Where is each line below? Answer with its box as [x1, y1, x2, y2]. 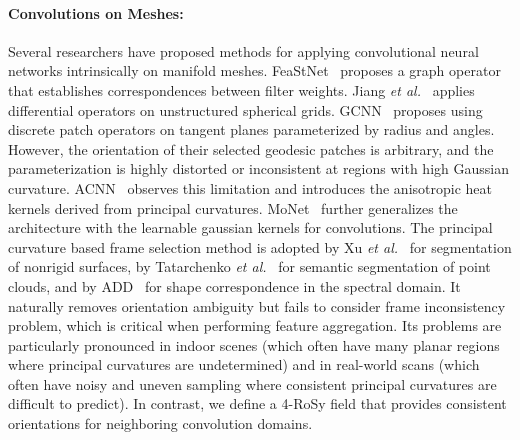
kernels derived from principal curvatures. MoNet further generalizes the [8, 197, 458, 218]
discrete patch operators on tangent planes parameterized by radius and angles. [8, 119, 495, 140]
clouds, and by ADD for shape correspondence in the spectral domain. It [8, 275, 461, 296]
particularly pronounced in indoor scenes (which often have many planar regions [8, 334, 500, 355]
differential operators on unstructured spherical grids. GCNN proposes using [8, 99, 483, 120]
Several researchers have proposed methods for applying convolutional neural [8, 40, 479, 61]
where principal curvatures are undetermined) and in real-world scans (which [8, 354, 480, 375]
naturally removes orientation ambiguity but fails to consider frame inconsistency [8, 295, 506, 316]
